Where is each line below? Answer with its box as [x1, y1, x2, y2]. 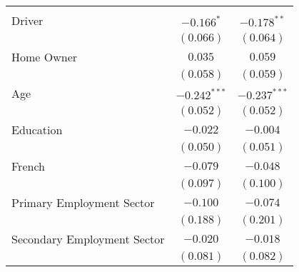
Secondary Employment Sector [11, 231, 165, 247]
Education [11, 121, 63, 138]
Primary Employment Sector [11, 194, 155, 211]
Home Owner [11, 49, 78, 65]
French [11, 158, 45, 174]
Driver [11, 12, 44, 29]
